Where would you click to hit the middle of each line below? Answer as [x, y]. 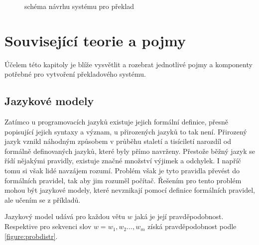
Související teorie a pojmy [95, 40]
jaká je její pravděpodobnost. [179, 216]
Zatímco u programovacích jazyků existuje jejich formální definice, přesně [117, 122]
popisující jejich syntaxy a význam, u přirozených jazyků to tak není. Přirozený [126, 131]
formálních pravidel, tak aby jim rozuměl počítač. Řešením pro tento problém [123, 180]
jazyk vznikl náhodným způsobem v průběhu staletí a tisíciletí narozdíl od [118, 141]
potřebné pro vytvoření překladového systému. [75, 74]
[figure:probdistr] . [31, 236]
